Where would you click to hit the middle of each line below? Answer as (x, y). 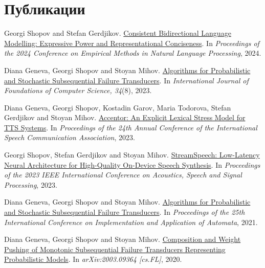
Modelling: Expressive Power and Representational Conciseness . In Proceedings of (132, 43)
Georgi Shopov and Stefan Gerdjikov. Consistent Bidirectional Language (118, 33)
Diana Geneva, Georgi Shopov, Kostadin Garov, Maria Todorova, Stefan (118, 107)
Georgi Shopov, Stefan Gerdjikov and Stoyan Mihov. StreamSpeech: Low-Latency (132, 155)
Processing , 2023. (31, 184)
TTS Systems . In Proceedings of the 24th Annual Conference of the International (131, 127)
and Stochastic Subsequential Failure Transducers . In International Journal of (126, 80)
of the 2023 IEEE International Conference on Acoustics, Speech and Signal (123, 175)
